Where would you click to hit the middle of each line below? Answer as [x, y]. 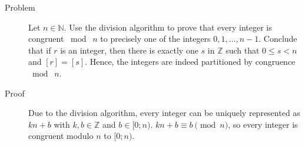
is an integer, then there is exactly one [129, 50]
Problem [20, 7]
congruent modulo [61, 136]
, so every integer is [263, 124]
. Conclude [278, 39]
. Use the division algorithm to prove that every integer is [168, 27]
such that [243, 50]
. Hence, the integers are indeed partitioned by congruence [190, 62]
